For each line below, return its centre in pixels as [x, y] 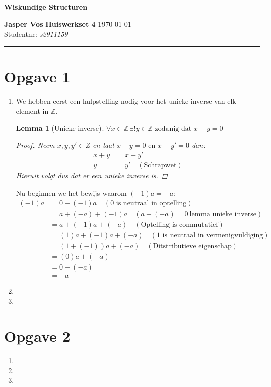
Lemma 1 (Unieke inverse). [60, 128]
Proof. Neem [35, 145]
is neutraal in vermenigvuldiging [213, 235]
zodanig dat [173, 129]
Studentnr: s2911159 [36, 34]
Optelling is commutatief [179, 225]
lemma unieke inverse [223, 214]
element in [32, 111]
